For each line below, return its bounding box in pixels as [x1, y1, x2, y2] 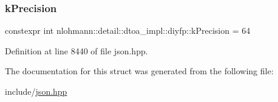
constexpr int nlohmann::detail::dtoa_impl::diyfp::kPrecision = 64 [5, 24, 251, 37]
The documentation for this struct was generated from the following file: [5, 65, 274, 77]
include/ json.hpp [5, 85, 67, 97]
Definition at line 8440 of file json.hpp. [5, 44, 148, 57]
